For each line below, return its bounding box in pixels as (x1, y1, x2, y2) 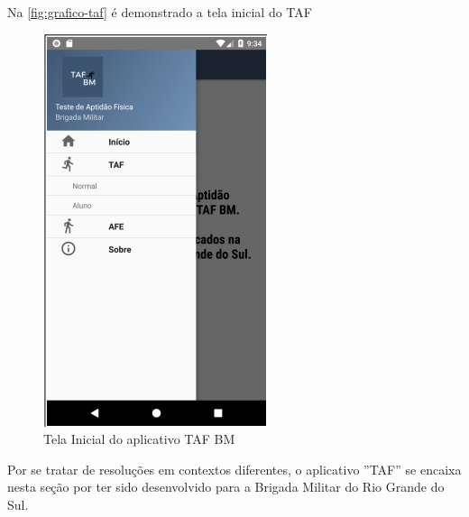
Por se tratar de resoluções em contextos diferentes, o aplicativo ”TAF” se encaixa (7, 459, 462, 478)
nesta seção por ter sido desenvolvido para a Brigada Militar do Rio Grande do (7, 477, 445, 496)
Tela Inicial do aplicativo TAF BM (43, 429, 235, 448)
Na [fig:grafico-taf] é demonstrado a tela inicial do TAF (7, 3, 312, 21)
